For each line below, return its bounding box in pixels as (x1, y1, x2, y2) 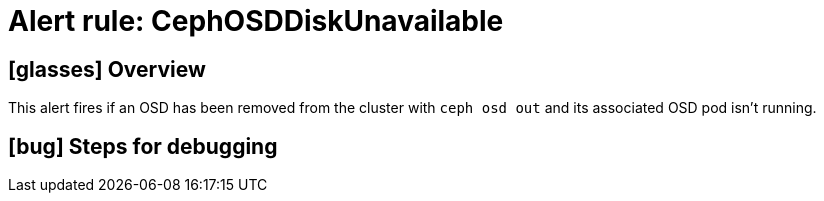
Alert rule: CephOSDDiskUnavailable (8, 4, 504, 38)
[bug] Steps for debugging (8, 133, 278, 159)
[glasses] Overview (8, 56, 206, 82)
